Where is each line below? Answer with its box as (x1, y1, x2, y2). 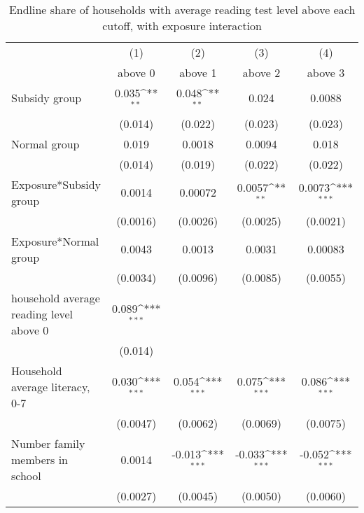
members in (11, 451, 69, 468)
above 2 (242, 64, 281, 80)
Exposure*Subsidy (11, 176, 101, 192)
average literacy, (11, 378, 90, 395)
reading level (11, 305, 73, 322)
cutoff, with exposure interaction (102, 17, 262, 34)
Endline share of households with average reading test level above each (8, 1, 356, 17)
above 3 (307, 64, 345, 80)
